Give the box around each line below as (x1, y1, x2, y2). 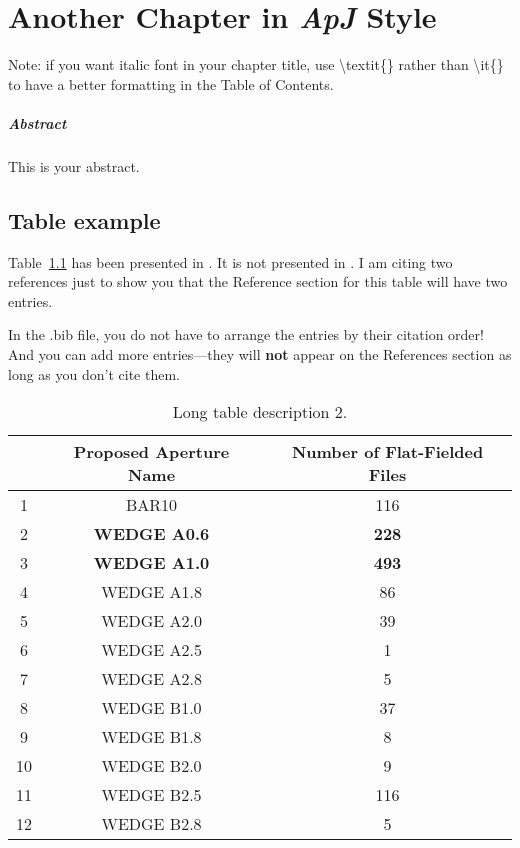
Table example (8, 204, 161, 235)
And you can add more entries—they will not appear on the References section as (8, 344, 512, 365)
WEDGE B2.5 (101, 783, 202, 807)
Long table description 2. (172, 400, 348, 424)
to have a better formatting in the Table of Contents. (8, 73, 334, 94)
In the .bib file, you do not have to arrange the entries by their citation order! (8, 324, 484, 345)
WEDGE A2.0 (101, 609, 202, 633)
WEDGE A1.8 (101, 580, 202, 604)
